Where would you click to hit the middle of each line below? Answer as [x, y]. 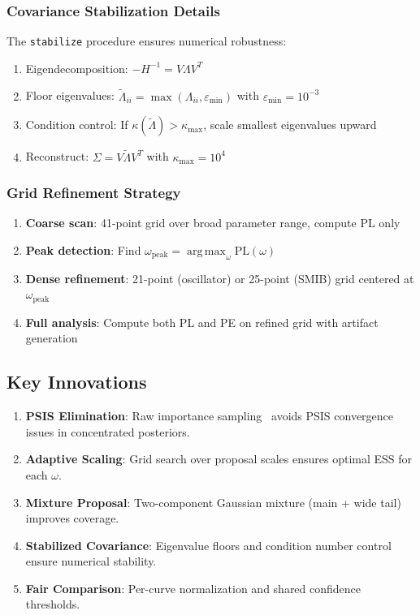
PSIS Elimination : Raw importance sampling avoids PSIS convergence [210, 416]
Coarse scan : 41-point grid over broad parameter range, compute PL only [213, 223]
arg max [206, 251]
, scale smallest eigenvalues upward [290, 125]
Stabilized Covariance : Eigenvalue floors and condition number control [208, 545]
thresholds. [53, 604]
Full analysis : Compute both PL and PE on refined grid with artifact [202, 322]
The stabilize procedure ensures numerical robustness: [147, 41]
